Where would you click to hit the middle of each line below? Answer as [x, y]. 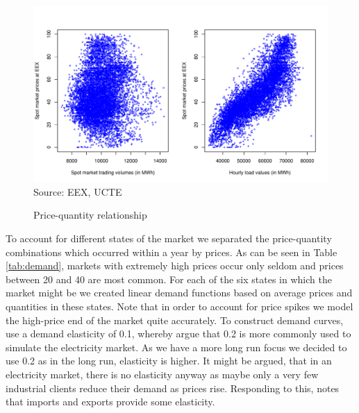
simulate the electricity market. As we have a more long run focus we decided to [176, 347]
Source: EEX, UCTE [78, 191]
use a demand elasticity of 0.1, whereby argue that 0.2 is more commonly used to [178, 334]
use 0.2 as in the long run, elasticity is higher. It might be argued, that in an [169, 361]
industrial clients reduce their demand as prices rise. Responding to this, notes [173, 388]
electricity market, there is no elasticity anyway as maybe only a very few [162, 374]
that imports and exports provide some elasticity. [110, 402]
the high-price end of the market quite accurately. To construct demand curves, [175, 320]
